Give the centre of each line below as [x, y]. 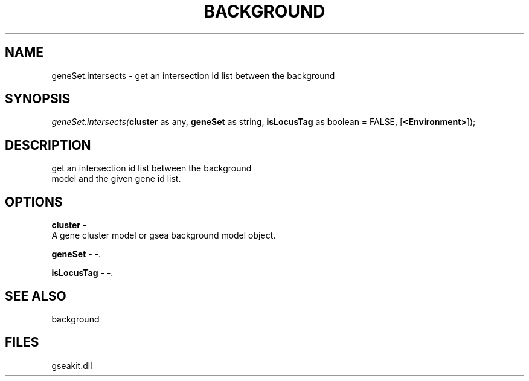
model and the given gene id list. [116, 179]
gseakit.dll [72, 365]
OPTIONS [34, 202]
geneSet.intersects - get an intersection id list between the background [193, 75]
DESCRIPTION [48, 145]
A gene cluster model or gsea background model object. [164, 235]
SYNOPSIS [38, 99]
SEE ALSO [36, 296]
